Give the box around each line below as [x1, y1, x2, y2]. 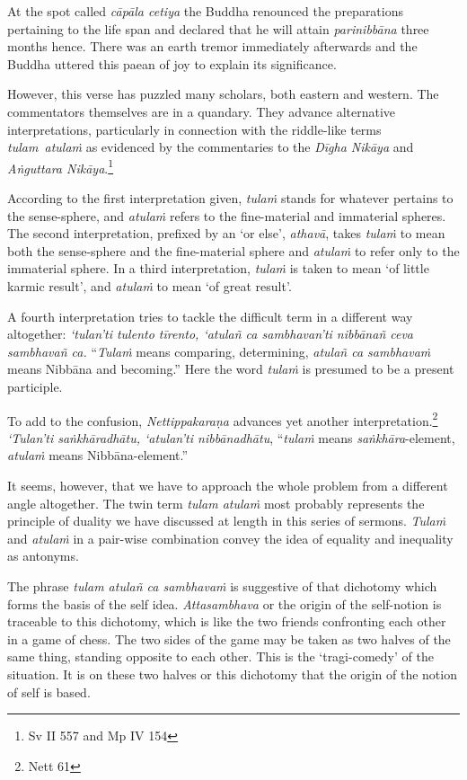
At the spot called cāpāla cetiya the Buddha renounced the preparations [7, 2, 404, 20]
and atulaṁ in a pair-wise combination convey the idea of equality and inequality [7, 528, 454, 547]
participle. [7, 377, 63, 395]
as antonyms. [7, 546, 79, 565]
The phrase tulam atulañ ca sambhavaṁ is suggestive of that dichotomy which [7, 576, 437, 595]
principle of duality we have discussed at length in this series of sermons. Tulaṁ [7, 511, 446, 530]
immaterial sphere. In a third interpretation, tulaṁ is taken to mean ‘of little [7, 259, 429, 278]
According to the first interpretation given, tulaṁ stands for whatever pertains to [7, 189, 454, 207]
